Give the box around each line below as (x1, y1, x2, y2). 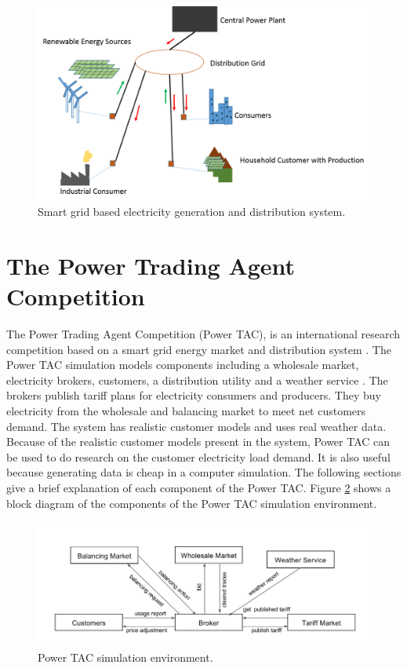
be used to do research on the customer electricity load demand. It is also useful (6, 448, 391, 465)
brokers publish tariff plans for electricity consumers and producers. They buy (6, 387, 381, 403)
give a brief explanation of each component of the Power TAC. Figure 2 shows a (6, 480, 391, 496)
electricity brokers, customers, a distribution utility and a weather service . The (6, 371, 388, 388)
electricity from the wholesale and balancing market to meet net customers (6, 403, 366, 419)
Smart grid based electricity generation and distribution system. (38, 203, 346, 220)
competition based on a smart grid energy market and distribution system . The (6, 341, 391, 357)
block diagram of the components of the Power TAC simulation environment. (6, 495, 377, 511)
